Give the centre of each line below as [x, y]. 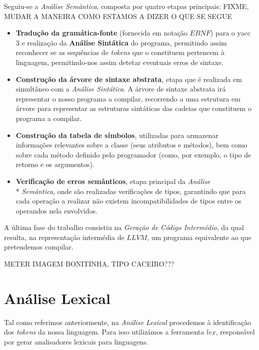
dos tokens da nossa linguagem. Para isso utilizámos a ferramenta [104, 332]
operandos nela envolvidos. [56, 210]
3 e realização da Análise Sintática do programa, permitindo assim [121, 42]
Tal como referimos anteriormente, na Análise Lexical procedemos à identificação [127, 322]
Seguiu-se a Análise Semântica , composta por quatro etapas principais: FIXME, [126, 6]
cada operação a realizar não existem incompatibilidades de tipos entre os [128, 201]
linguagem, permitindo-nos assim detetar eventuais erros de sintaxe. [119, 62]
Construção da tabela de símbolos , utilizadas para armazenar [117, 135]
